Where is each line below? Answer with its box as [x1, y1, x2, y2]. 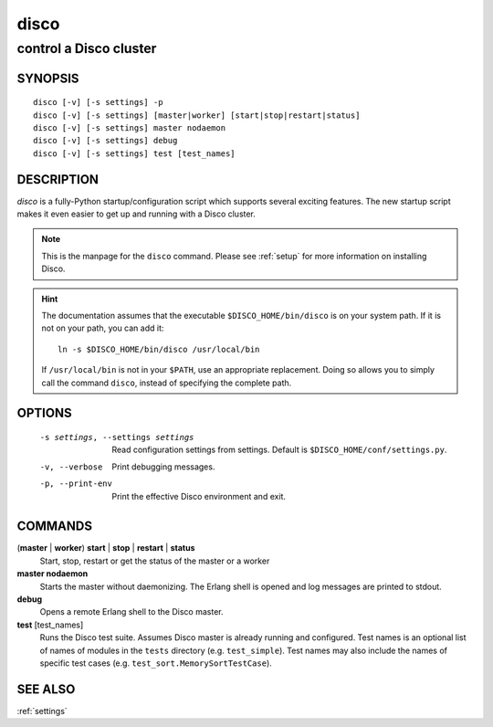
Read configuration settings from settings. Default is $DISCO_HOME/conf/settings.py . [111, 444, 447, 456]
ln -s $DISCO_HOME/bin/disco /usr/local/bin [58, 343, 260, 354]
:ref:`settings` [16, 705, 68, 716]
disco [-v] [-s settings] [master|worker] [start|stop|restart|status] [33, 110, 361, 121]
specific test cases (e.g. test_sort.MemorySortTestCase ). [39, 658, 273, 669]
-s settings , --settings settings [39, 432, 194, 442]
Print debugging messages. [111, 461, 215, 472]
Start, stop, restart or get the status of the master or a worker [39, 555, 270, 566]
